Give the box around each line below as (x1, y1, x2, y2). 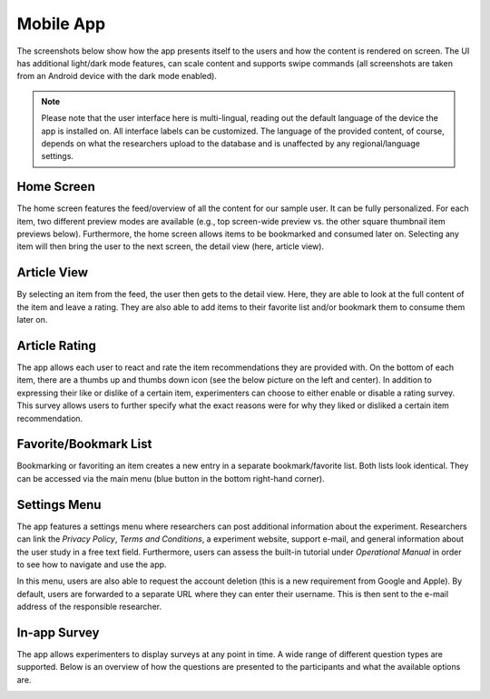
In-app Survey (16, 624, 100, 640)
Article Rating (16, 337, 97, 354)
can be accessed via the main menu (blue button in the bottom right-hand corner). (16, 473, 326, 484)
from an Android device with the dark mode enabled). (16, 71, 218, 82)
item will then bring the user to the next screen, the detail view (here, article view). (16, 241, 325, 252)
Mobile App (16, 14, 106, 34)
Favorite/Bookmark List (16, 436, 152, 452)
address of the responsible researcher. (16, 601, 162, 613)
